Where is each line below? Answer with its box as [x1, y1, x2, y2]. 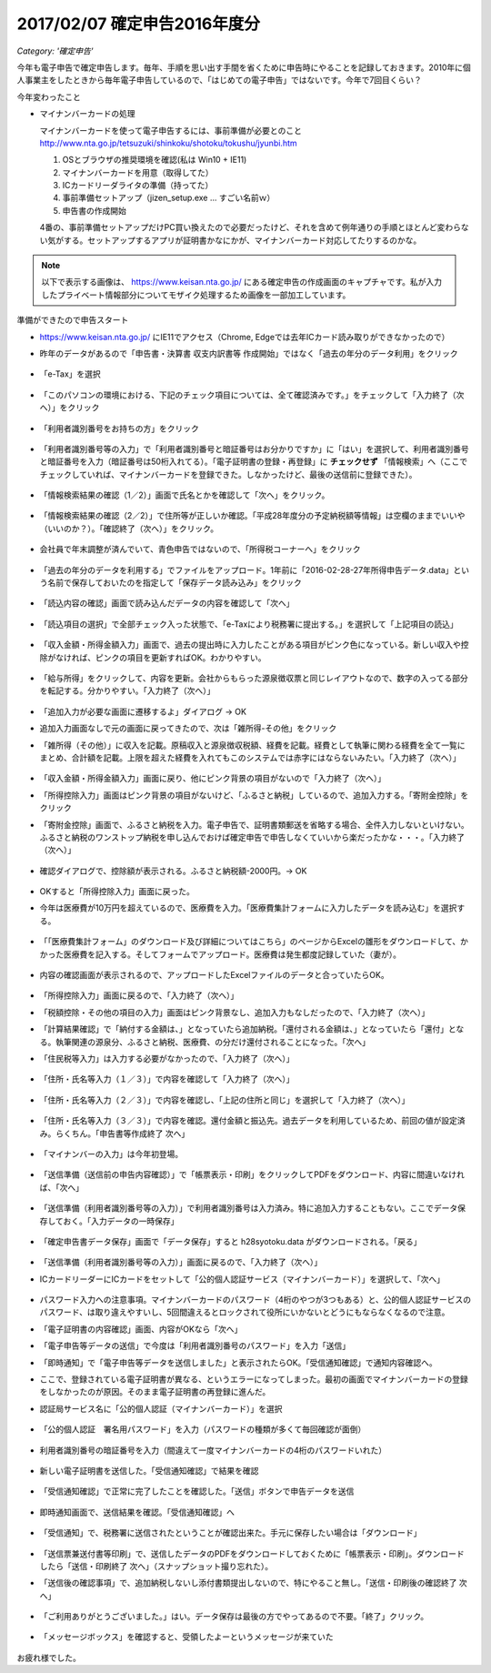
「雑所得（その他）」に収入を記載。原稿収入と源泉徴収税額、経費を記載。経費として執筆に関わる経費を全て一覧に [39, 740, 466, 751]
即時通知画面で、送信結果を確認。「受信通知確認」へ [39, 1507, 235, 1517]
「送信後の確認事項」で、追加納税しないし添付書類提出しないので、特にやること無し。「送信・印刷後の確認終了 [39, 1577, 457, 1588]
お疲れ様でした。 [16, 1652, 81, 1663]
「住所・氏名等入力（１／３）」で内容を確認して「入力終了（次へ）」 [39, 1073, 295, 1084]
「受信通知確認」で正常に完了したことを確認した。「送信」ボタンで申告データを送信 [39, 1486, 355, 1497]
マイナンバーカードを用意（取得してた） [62, 166, 214, 177]
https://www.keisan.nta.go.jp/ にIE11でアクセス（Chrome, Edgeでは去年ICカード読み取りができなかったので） [39, 331, 450, 342]
